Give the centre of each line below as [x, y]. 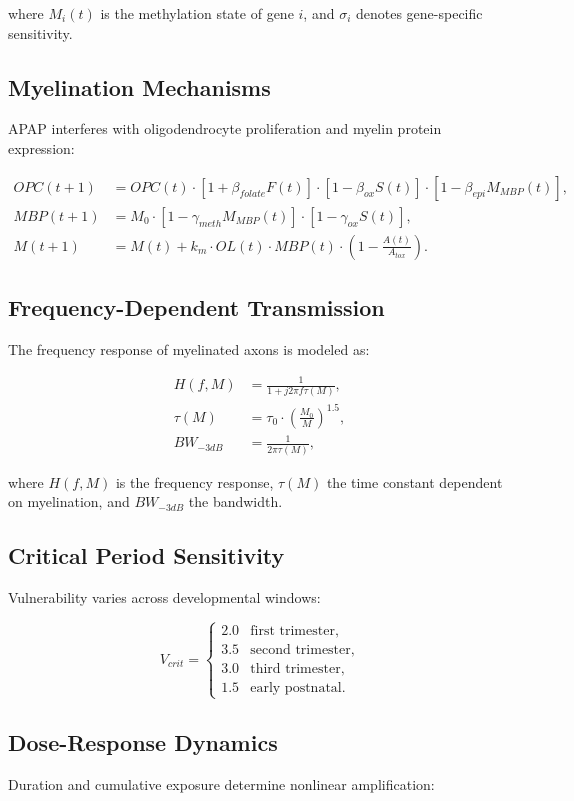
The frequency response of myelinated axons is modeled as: [189, 348]
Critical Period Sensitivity [146, 555]
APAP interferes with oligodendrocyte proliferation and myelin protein [225, 128]
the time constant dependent [414, 481]
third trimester [295, 669]
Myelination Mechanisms [139, 86]
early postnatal [296, 688]
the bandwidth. [235, 501]
